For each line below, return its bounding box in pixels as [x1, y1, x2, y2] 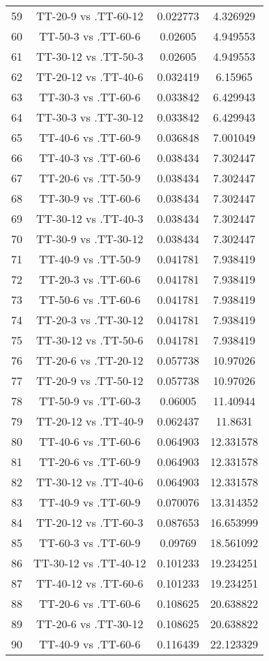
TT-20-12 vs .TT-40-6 [36, 68, 144, 85]
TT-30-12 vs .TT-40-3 [36, 210, 144, 226]
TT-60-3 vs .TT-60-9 [39, 535, 141, 551]
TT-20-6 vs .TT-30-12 [36, 616, 144, 632]
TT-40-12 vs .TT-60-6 [36, 575, 144, 591]
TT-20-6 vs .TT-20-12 [36, 352, 144, 368]
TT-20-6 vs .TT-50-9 [39, 170, 141, 186]
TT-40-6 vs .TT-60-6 [39, 433, 141, 449]
